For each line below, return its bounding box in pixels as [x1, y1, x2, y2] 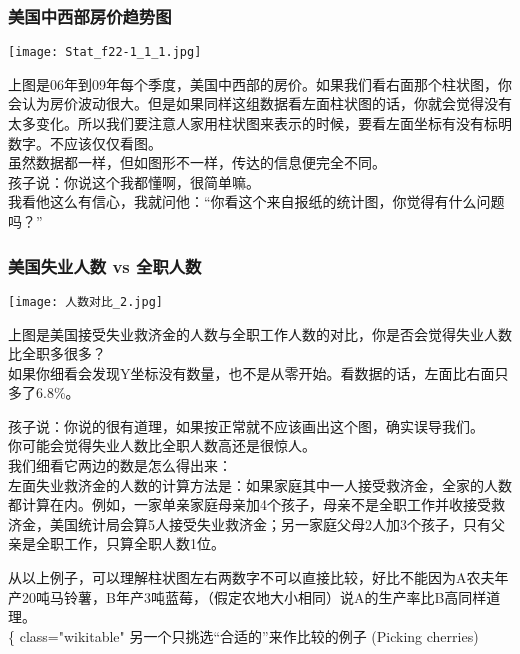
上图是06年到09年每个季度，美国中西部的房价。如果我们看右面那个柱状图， [8, 73, 498, 94]
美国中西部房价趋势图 [8, 3, 172, 28]
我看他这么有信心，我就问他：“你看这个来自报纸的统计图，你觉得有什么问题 [8, 191, 505, 212]
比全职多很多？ [8, 343, 106, 364]
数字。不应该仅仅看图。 [8, 132, 162, 153]
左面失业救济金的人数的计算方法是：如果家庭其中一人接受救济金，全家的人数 [8, 474, 512, 495]
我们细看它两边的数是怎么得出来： [8, 455, 232, 476]
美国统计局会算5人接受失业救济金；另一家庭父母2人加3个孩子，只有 [49, 513, 491, 534]
